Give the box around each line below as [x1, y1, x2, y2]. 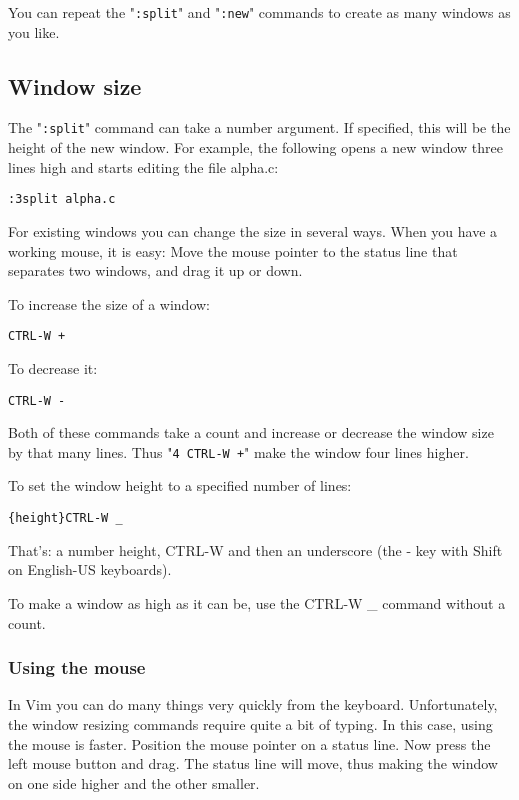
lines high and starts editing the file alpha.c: [8, 156, 279, 177]
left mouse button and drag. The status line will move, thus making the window [8, 753, 498, 774]
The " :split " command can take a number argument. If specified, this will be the [8, 117, 511, 138]
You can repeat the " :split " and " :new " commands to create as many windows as [8, 2, 511, 22]
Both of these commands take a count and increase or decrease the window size [8, 422, 494, 443]
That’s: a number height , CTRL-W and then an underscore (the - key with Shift [8, 539, 503, 560]
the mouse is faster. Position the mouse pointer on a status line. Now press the [8, 733, 491, 754]
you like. [8, 21, 60, 42]
